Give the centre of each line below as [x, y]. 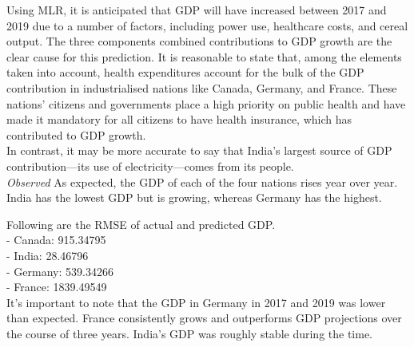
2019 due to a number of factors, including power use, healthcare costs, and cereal [207, 25]
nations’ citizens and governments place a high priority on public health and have [206, 103]
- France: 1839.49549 [57, 287]
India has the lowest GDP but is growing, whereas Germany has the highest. [194, 197]
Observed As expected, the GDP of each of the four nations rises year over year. [202, 181]
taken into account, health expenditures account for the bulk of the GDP [185, 72]
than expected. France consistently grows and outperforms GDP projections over [204, 318]
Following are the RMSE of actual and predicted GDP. [141, 224]
